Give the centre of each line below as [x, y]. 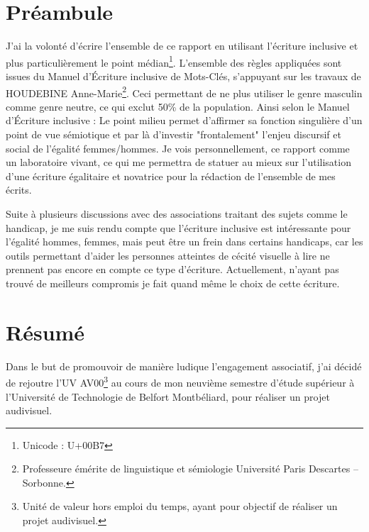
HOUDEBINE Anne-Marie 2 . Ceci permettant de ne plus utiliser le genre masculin [184, 92]
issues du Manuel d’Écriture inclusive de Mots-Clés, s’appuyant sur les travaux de [183, 76]
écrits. [19, 190]
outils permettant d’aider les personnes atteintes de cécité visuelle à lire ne [168, 255]
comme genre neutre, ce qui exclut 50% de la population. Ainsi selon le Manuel [178, 106]
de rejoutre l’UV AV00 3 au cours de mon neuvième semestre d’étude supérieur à [180, 381]
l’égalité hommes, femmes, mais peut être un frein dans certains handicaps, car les [184, 242]
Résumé [45, 332]
